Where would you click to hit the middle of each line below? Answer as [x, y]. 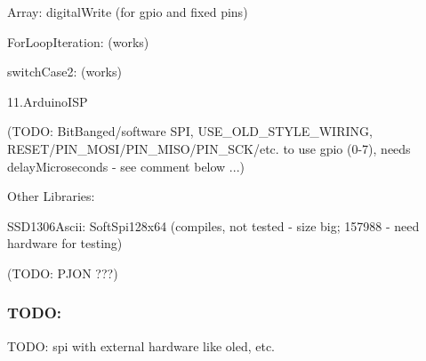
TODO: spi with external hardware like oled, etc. [141, 345]
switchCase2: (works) [64, 72]
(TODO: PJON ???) [63, 273]
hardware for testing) [65, 243]
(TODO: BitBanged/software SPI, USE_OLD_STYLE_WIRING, [190, 131]
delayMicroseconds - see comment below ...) [126, 166]
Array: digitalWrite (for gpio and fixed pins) [128, 12]
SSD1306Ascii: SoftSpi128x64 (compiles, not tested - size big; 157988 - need [213, 225]
